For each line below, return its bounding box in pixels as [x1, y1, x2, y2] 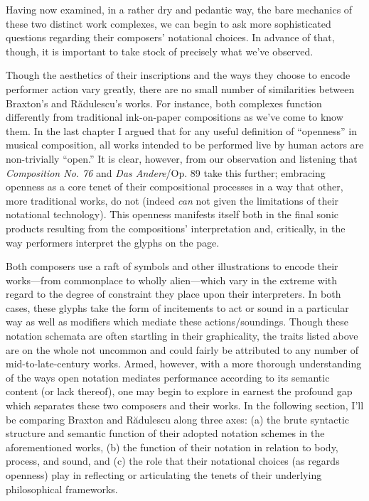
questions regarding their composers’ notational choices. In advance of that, [6, 30, 335, 45]
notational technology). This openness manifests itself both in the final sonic [6, 207, 339, 222]
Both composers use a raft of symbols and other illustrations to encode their [6, 259, 338, 274]
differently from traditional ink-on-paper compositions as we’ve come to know [6, 109, 343, 124]
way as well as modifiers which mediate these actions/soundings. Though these [6, 314, 349, 329]
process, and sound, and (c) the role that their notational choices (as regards [6, 453, 340, 468]
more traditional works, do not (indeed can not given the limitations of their [6, 193, 338, 208]
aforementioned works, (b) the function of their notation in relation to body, [6, 439, 338, 454]
